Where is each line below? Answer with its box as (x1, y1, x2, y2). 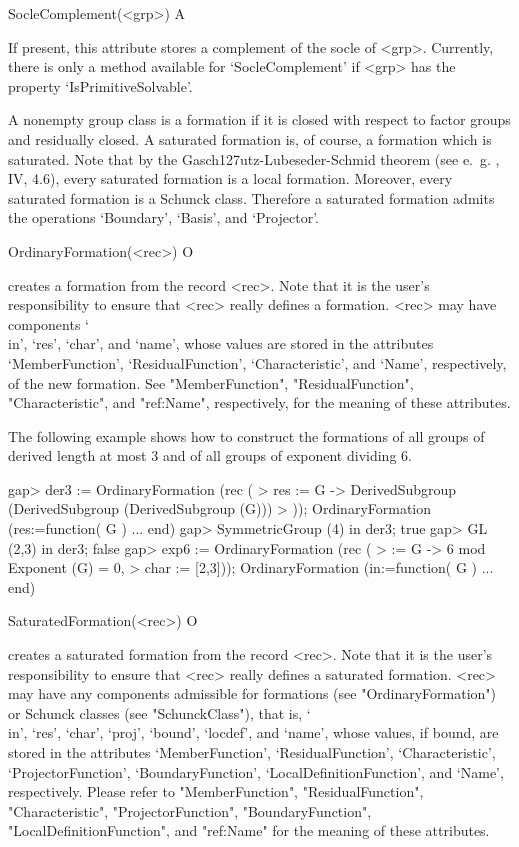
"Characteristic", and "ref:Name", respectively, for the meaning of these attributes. (8, 392, 511, 413)
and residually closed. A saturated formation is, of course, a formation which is (8, 128, 492, 149)
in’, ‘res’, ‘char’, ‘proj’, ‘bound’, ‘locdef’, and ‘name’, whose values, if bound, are (8, 722, 499, 743)
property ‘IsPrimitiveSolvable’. (8, 75, 193, 96)
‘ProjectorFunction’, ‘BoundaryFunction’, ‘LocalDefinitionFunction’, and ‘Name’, (8, 761, 504, 782)
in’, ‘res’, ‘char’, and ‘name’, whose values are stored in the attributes (8, 333, 434, 354)
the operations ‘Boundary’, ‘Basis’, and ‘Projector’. (8, 207, 319, 228)
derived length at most (8, 445, 147, 466)
